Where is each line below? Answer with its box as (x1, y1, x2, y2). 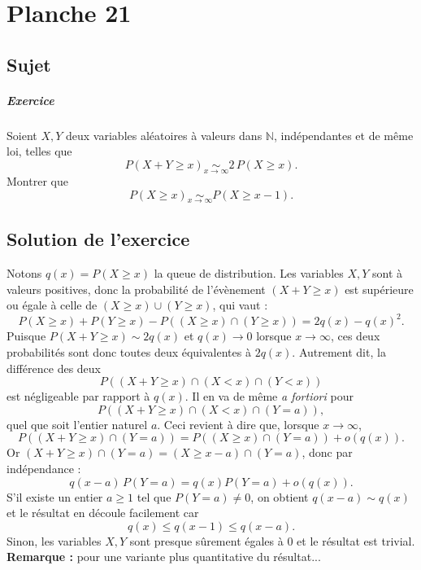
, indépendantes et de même (273, 126, 414, 143)
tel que (137, 488, 171, 505)
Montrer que (7, 173, 68, 190)
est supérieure (345, 280, 414, 297)
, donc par (302, 444, 353, 461)
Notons (7, 265, 42, 282)
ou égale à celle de (7, 296, 98, 313)
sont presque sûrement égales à (129, 532, 284, 549)
